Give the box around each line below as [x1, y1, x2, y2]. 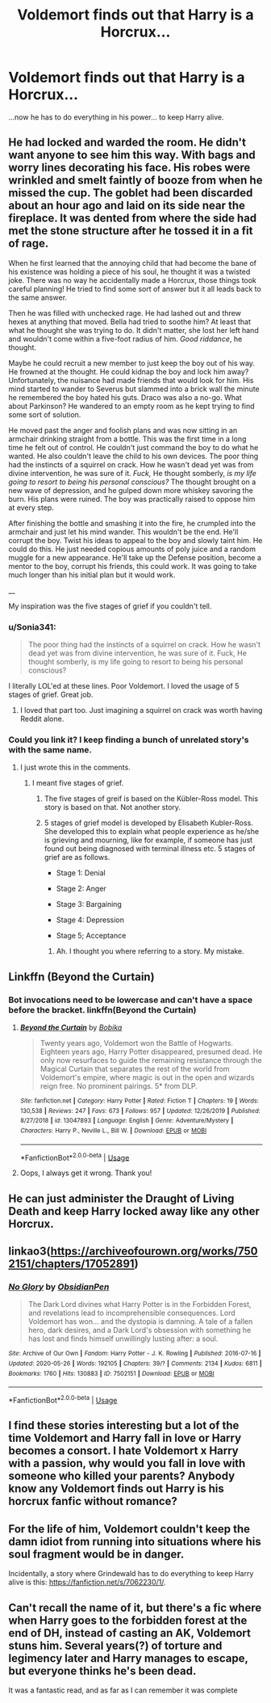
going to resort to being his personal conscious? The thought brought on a [8, 477, 256, 487]
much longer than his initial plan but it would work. [8, 570, 176, 580]
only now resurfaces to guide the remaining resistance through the [40, 1056, 262, 1065]
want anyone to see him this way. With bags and [8, 148, 256, 162]
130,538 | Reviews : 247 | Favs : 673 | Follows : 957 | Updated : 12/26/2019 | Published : [19, 1107, 261, 1115]
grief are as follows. [44, 853, 110, 862]
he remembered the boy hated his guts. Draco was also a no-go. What [8, 392, 242, 402]
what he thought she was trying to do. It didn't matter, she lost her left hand [8, 325, 260, 335]
